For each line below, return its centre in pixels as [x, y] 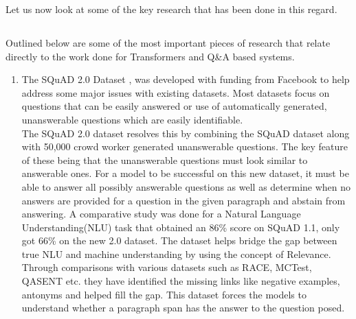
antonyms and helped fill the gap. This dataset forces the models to [164, 294]
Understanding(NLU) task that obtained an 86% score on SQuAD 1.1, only [181, 227]
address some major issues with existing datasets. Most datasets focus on [176, 92]
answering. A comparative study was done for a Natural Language [161, 214]
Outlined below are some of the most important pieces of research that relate [168, 42]
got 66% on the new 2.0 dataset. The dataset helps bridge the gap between [179, 240]
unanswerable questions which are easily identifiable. [132, 119]
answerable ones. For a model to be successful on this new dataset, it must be [185, 173]
